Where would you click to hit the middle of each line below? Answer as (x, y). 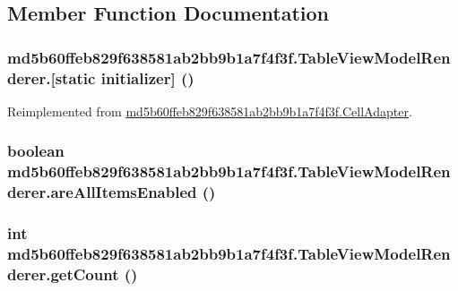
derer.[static (52, 77)
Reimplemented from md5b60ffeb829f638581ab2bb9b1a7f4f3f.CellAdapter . (210, 111)
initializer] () (147, 77)
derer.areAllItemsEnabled (102, 192)
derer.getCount (63, 274)
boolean (36, 151)
